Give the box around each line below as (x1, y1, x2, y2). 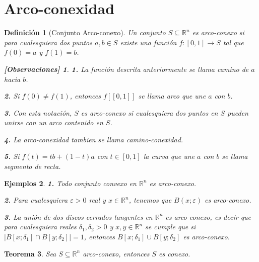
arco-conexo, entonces (83, 248, 150, 258)
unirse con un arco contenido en (4, 117, 103, 128)
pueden (227, 107, 248, 118)
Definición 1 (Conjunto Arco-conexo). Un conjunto (4, 27, 166, 38)
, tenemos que (128, 195, 172, 205)
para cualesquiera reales (4, 221, 77, 232)
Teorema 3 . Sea (4, 248, 56, 258)
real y (89, 195, 106, 205)
